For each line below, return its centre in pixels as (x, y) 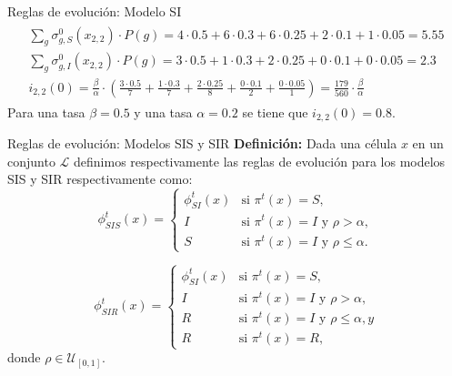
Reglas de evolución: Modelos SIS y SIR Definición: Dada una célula (202, 143)
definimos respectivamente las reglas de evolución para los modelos (260, 161)
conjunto (31, 161)
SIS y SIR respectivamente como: (100, 179)
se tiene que (275, 112)
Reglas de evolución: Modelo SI (95, 11)
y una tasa (163, 112)
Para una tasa (46, 112)
